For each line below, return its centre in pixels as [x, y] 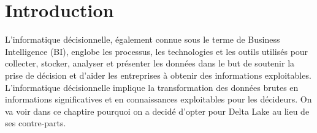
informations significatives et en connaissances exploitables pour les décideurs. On [158, 99]
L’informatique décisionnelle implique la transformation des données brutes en [152, 87]
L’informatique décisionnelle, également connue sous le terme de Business [143, 39]
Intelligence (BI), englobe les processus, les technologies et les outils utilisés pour [157, 51]
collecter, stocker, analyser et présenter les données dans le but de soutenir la [150, 63]
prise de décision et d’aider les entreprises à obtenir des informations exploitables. [158, 75]
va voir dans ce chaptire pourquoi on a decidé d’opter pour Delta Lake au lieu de [157, 111]
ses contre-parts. [36, 123]
